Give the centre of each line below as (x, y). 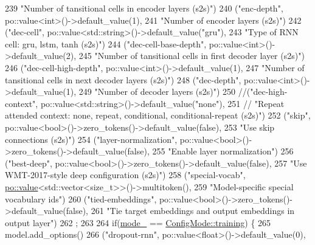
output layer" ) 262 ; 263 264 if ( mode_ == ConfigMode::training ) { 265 (138, 222)
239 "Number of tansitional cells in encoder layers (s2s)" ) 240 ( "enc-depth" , (144, 8)
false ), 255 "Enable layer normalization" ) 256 (210, 151)
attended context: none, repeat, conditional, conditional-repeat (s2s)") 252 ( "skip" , (158, 115)
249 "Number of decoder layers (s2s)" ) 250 (157, 91)
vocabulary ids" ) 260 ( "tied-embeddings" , (81, 198)
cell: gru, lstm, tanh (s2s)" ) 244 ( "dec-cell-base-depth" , (106, 43)
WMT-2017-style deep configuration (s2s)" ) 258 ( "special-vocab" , (125, 175)
